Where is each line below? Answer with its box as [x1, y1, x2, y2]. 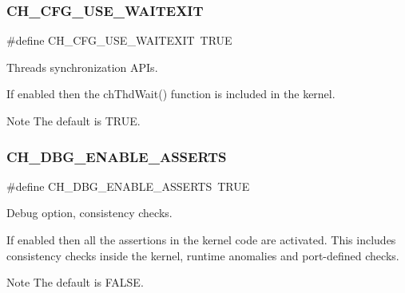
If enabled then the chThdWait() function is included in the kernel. [6, 85, 336, 102]
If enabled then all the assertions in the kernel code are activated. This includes [6, 232, 396, 247]
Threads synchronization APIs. [6, 58, 158, 75]
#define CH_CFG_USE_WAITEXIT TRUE [6, 32, 232, 49]
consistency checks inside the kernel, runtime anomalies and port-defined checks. [6, 247, 399, 263]
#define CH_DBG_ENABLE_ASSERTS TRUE [6, 177, 250, 194]
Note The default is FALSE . [6, 274, 144, 291]
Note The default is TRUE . [6, 113, 141, 129]
